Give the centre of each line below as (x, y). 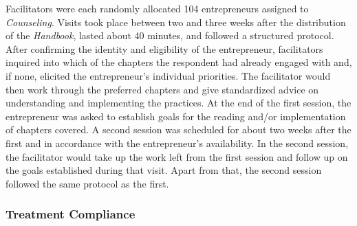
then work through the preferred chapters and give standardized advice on (162, 89)
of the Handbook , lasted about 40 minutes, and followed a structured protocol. (170, 35)
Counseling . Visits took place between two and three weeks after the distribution (176, 22)
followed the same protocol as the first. (87, 183)
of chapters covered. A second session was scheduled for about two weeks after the (178, 129)
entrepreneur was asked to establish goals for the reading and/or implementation (176, 116)
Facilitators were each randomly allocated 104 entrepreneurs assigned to (157, 8)
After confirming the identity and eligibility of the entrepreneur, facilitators (164, 48)
